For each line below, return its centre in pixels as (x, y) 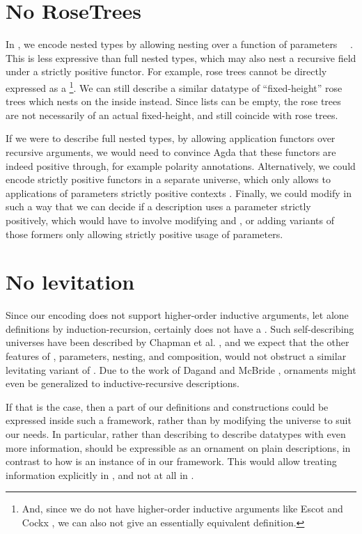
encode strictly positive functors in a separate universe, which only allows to (168, 179)
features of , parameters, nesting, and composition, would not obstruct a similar (176, 356)
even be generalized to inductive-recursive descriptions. (123, 383)
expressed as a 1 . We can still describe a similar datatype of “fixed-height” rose (174, 86)
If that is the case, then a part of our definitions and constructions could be (167, 406)
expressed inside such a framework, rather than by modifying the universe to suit (179, 420)
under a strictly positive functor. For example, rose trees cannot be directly (166, 71)
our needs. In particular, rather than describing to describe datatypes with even (176, 433)
